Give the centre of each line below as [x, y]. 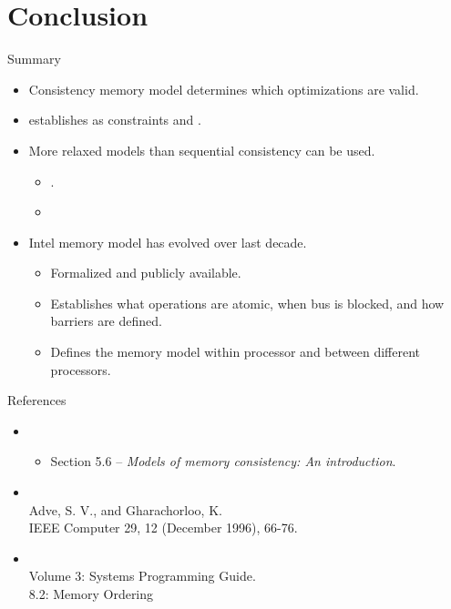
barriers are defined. [106, 321]
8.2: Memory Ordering [91, 594]
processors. [81, 369]
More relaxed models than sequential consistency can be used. [202, 150]
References [37, 400]
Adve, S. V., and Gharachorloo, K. [125, 509]
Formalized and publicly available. [146, 273]
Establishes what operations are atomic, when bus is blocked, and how [247, 303]
